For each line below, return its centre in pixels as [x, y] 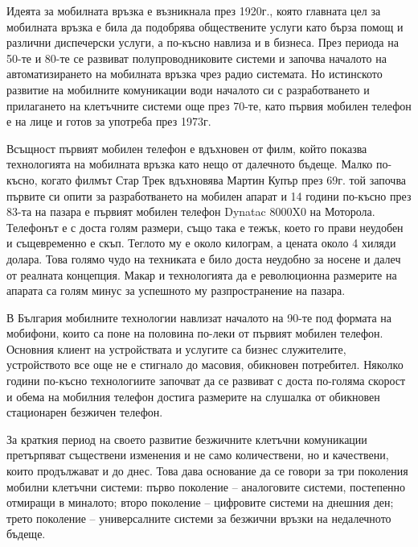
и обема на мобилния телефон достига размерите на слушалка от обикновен [193, 396]
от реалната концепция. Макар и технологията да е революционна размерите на [202, 274]
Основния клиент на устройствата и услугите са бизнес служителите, [176, 348]
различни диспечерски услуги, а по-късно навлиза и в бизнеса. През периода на [203, 42]
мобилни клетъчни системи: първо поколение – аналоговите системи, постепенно [206, 486]
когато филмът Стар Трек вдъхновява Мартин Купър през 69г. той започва [224, 179]
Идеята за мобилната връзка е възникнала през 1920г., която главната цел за [194, 10]
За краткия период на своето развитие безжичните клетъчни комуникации [187, 439]
